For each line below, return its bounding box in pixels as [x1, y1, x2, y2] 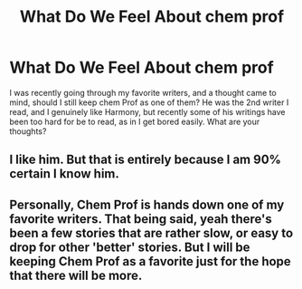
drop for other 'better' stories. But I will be [9, 239, 250, 255]
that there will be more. [9, 267, 143, 283]
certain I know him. [9, 166, 120, 182]
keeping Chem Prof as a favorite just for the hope [9, 254, 291, 269]
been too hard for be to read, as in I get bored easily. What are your [9, 116, 260, 127]
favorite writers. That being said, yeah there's [9, 211, 273, 226]
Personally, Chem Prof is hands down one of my [9, 197, 285, 212]
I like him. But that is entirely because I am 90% [9, 152, 282, 168]
